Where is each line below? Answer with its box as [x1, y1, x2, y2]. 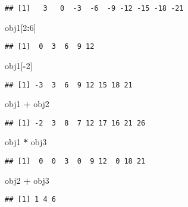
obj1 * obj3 [5, 136, 47, 148]
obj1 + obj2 [5, 98, 49, 110]
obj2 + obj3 [5, 174, 49, 186]
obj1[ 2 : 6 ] [5, 21, 36, 33]
